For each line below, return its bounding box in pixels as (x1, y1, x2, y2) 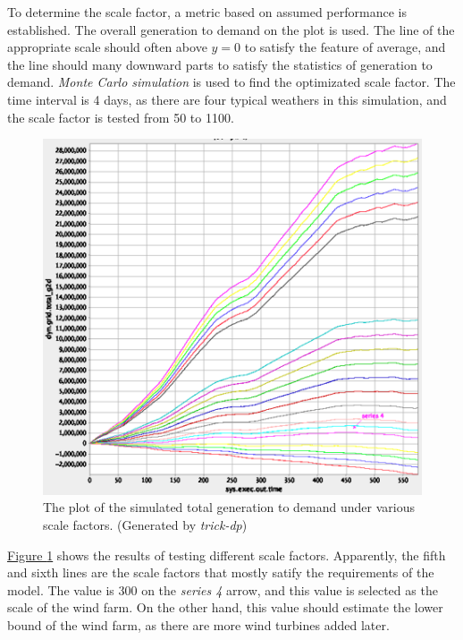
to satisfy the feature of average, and (244, 38, 446, 56)
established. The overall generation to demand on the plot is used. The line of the (7, 20, 455, 38)
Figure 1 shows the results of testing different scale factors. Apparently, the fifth (7, 545, 446, 564)
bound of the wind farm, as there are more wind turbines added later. (7, 615, 390, 634)
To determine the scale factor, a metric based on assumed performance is (7, 3, 407, 21)
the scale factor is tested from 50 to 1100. (7, 107, 234, 126)
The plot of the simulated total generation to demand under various (43, 498, 416, 516)
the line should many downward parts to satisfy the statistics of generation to (7, 55, 433, 73)
